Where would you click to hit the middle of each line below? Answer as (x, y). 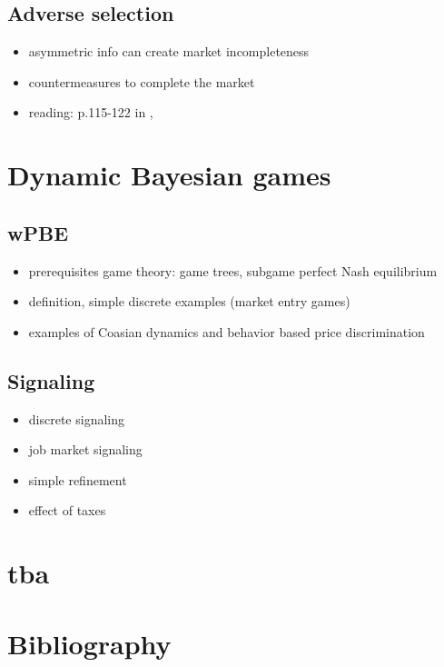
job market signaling (85, 449)
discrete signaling (76, 418)
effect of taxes (67, 510)
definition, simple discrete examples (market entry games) (189, 301)
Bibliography (89, 644)
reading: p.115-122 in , (91, 112)
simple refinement (78, 479)
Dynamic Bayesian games (169, 175)
